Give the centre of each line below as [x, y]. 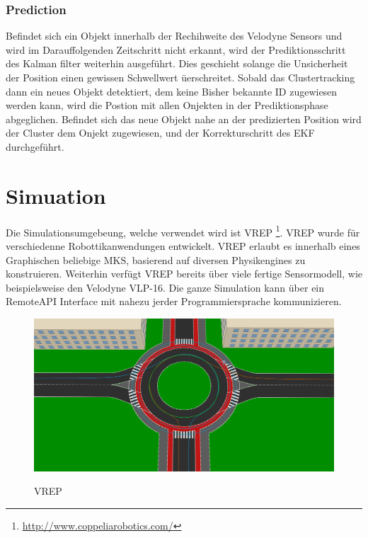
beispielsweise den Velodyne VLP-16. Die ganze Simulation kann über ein [165, 287]
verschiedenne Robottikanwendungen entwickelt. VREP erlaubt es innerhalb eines [183, 245]
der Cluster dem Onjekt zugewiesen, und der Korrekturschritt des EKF [160, 133]
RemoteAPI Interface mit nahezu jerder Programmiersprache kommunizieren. [174, 301]
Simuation [56, 195]
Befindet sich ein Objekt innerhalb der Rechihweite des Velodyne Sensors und [174, 36]
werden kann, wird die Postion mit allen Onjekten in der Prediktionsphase [167, 105]
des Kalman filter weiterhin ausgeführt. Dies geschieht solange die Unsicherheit [177, 63]
